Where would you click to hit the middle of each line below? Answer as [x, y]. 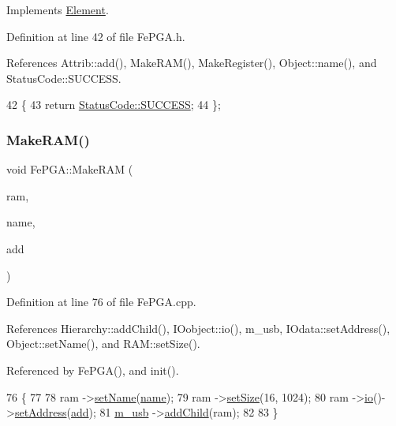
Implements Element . [58, 9]
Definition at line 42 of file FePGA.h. [96, 36]
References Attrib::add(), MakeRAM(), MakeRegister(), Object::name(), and [192, 63]
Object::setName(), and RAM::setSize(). [103, 344]
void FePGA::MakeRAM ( [70, 169]
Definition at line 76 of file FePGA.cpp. [101, 302]
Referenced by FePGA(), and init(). [93, 370]
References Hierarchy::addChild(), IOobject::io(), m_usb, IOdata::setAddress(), [198, 328]
